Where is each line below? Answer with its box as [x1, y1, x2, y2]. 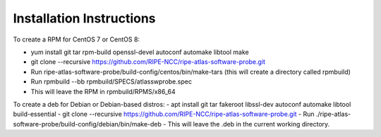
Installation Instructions [13, 11, 156, 26]
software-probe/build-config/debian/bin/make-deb [13, 119, 162, 128]
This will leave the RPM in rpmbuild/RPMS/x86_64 [30, 87, 176, 96]
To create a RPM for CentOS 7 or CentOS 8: [13, 35, 140, 44]
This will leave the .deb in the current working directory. [167, 119, 330, 128]
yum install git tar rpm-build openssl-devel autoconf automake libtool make [30, 48, 250, 56]
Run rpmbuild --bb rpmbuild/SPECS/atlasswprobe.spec [30, 77, 192, 86]
